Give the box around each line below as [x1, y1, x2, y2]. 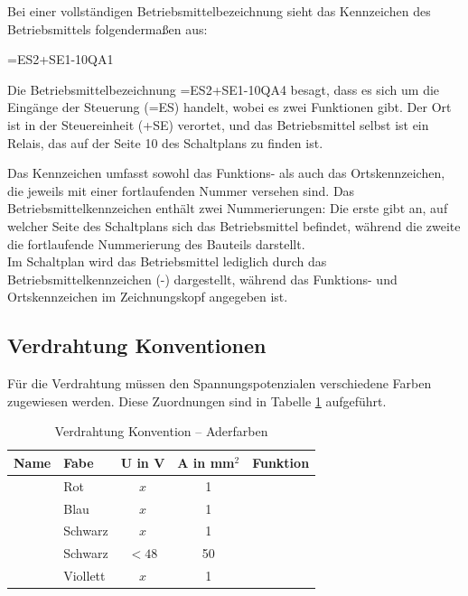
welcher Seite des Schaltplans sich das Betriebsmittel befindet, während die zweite [7, 216, 461, 235]
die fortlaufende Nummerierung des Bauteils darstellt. [7, 234, 305, 253]
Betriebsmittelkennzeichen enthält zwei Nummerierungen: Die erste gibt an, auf [7, 199, 448, 218]
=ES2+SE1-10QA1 [7, 50, 114, 69]
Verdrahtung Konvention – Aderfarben [54, 422, 268, 441]
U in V [120, 452, 165, 471]
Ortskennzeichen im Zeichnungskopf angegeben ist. [7, 287, 288, 306]
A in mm [177, 452, 235, 471]
